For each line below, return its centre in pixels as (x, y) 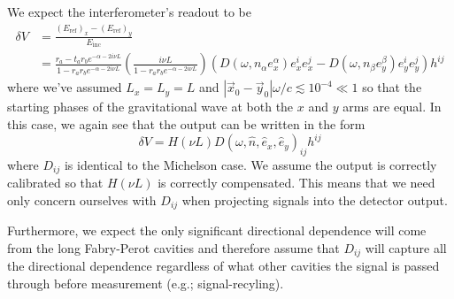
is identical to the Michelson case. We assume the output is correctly (250, 164)
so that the (392, 87)
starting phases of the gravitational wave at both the (150, 107)
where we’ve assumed (65, 87)
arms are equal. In (392, 107)
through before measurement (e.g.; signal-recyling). (146, 284)
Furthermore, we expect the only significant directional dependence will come (217, 230)
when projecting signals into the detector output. (315, 199)
